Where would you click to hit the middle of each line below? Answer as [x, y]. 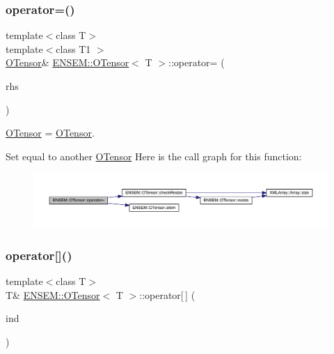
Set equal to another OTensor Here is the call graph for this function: [154, 156]
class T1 [73, 48]
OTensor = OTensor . [50, 133]
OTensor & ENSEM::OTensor [67, 62]
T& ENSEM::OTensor [53, 294]
